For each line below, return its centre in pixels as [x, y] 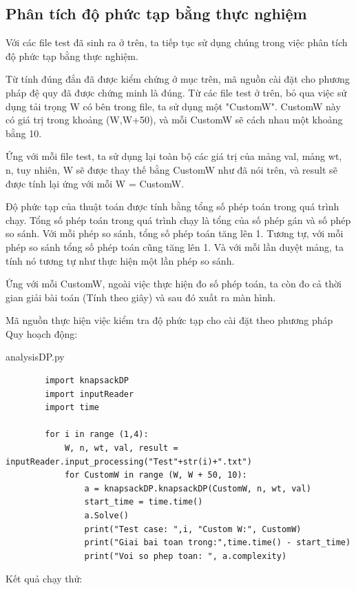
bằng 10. [24, 133]
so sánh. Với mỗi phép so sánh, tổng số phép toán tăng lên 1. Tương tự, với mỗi [175, 233]
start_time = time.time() [144, 502]
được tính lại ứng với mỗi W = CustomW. [95, 183]
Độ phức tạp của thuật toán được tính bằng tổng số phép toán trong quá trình [172, 206]
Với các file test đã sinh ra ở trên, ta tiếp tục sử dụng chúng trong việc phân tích [177, 42]
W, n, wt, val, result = [121, 448]
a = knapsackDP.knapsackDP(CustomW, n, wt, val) [198, 488]
